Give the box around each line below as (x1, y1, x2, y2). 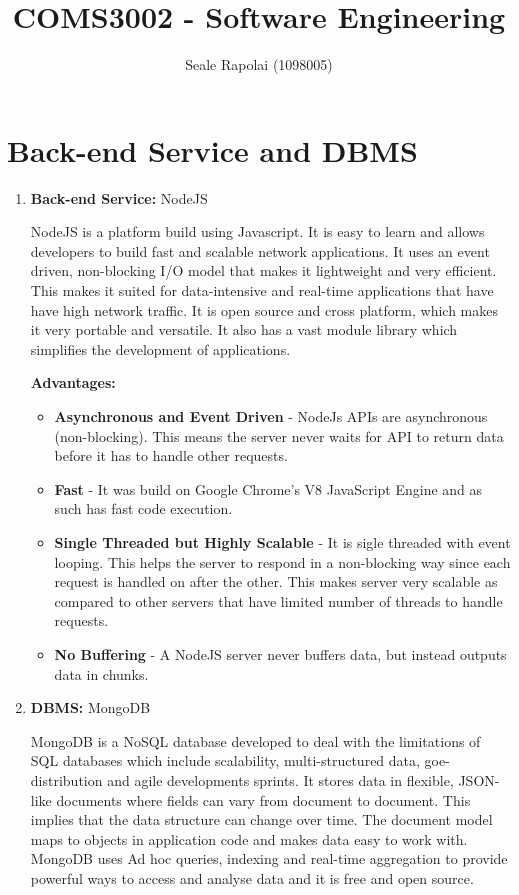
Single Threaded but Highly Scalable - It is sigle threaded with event (54, 531, 511, 552)
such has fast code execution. (54, 498, 233, 519)
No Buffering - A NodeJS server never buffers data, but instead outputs (54, 643, 507, 664)
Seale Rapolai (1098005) (185, 54, 333, 75)
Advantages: (30, 372, 116, 393)
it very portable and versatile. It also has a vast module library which (30, 319, 458, 340)
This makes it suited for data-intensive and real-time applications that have (30, 280, 494, 301)
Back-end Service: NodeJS (30, 187, 208, 208)
